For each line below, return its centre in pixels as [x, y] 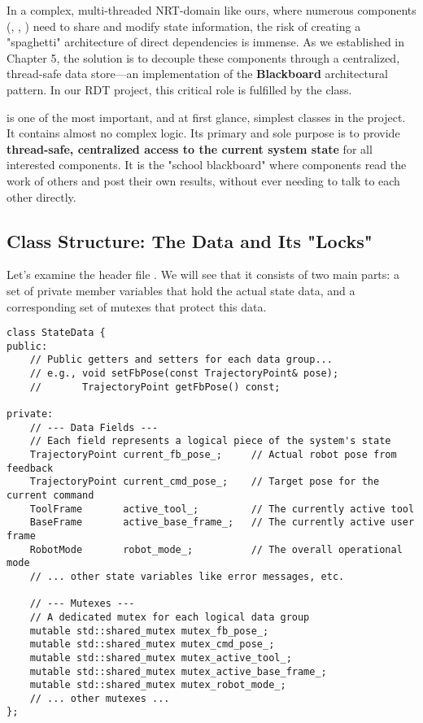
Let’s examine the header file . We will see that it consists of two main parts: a [203, 274]
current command [50, 495]
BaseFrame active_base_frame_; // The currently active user [222, 523]
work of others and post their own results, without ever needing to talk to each [203, 180]
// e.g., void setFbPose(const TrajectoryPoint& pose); [184, 374]
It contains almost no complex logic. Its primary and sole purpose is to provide [203, 133]
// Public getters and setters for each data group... [181, 360]
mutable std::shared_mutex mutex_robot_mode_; [158, 685]
